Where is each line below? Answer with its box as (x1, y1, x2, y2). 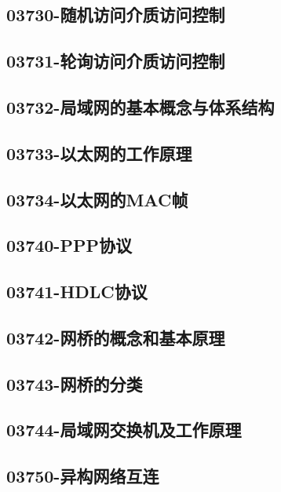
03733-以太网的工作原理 (6, 140, 192, 165)
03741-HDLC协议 (6, 279, 148, 304)
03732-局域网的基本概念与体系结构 (6, 94, 275, 118)
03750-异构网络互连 (6, 464, 159, 488)
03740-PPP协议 (6, 233, 132, 257)
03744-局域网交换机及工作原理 (6, 417, 242, 442)
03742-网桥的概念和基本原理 (6, 325, 225, 349)
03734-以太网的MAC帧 (6, 187, 188, 211)
